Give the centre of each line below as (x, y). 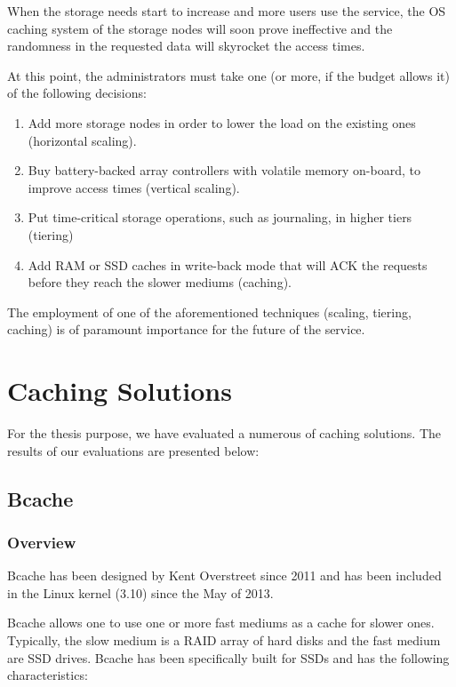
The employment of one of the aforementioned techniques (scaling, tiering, (209, 312)
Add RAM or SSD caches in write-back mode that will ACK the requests (228, 264)
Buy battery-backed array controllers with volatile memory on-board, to (224, 170)
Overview (42, 542)
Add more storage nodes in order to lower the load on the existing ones (222, 122)
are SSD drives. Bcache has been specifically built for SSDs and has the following (228, 657)
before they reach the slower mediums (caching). (160, 282)
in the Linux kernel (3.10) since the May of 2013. (140, 592)
